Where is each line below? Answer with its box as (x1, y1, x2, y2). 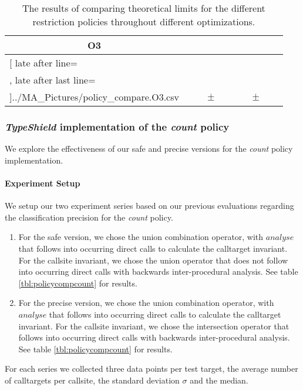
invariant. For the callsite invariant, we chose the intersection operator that (18, 319, 289, 332)
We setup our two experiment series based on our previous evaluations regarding (5, 199, 294, 212)
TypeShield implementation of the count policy (5, 119, 230, 134)
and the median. (190, 374, 248, 386)
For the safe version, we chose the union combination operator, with (18, 231, 264, 243)
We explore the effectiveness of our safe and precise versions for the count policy (5, 142, 293, 155)
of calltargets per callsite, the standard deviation (5, 374, 180, 386)
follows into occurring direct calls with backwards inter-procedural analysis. (18, 331, 290, 344)
